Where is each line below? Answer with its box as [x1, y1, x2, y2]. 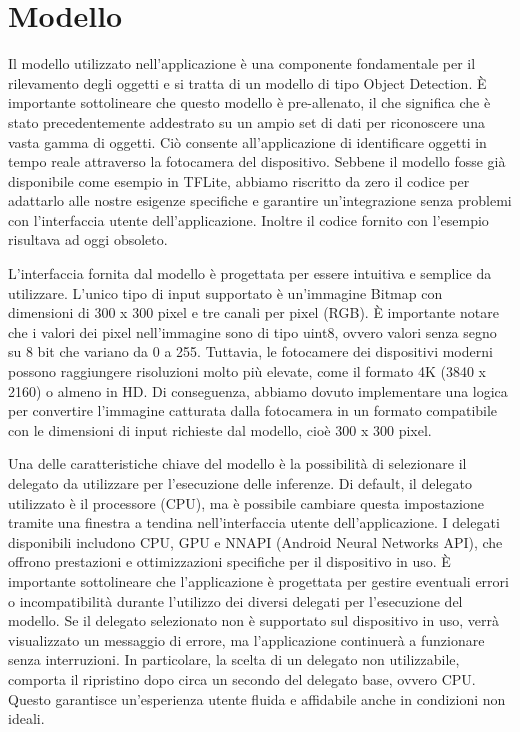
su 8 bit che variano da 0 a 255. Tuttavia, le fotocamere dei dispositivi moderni [8, 341, 493, 362]
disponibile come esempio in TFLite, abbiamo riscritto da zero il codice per [8, 170, 470, 191]
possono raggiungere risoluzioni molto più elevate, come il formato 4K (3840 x [8, 361, 486, 382]
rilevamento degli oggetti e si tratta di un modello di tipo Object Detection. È [8, 72, 487, 93]
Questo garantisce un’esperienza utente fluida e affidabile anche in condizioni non [8, 688, 506, 709]
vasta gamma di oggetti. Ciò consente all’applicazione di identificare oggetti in [8, 131, 487, 152]
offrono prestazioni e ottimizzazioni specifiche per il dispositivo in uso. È [8, 551, 451, 572]
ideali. [8, 708, 45, 729]
